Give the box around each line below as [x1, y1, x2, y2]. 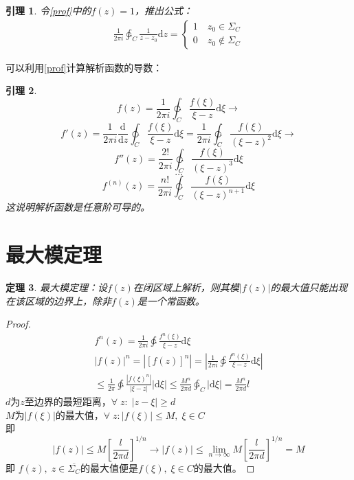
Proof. [5, 317, 31, 331]
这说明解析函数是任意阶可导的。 [5, 200, 150, 214]
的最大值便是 [80, 460, 138, 475]
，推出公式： [134, 3, 192, 17]
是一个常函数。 [137, 293, 205, 308]
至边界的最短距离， [24, 394, 111, 409]
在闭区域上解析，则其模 [133, 280, 239, 295]
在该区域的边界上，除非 [5, 293, 111, 308]
